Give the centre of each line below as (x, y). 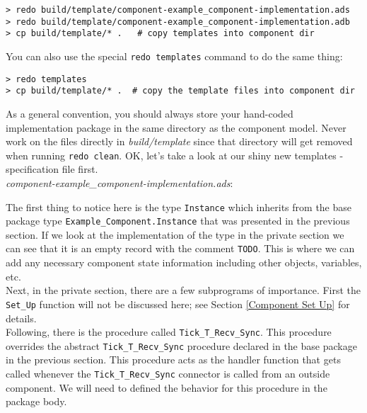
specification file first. (52, 169)
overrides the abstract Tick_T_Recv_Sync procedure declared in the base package (181, 345)
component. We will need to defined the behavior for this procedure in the (167, 387)
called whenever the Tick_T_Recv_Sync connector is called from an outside (168, 374)
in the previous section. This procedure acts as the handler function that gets (173, 360)
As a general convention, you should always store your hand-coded (150, 113)
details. (21, 318)
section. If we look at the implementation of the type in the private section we (175, 234)
